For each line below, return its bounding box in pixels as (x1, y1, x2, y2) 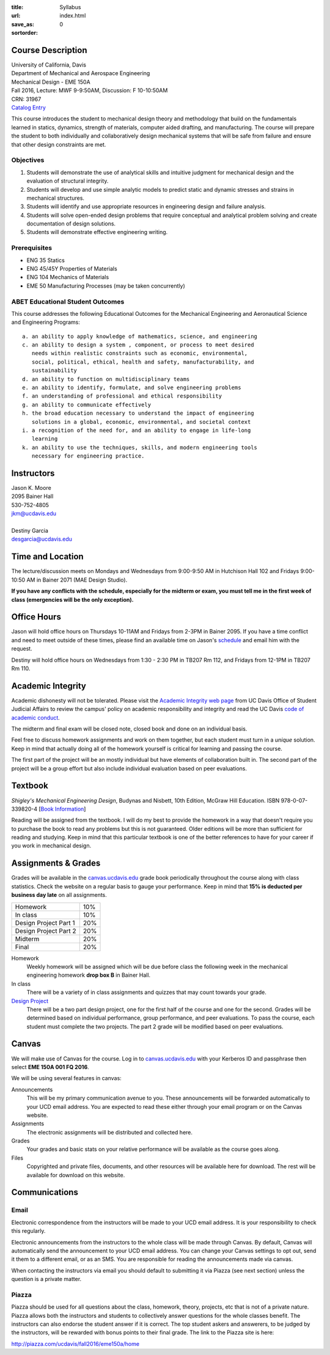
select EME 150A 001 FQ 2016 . (11, 1063, 90, 1070)
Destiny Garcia (11, 527, 49, 535)
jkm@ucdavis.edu (11, 510, 57, 517)
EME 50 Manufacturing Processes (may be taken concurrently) (26, 282, 186, 290)
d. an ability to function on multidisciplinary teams (22, 376, 190, 382)
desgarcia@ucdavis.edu (11, 535, 73, 543)
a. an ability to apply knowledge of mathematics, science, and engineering (22, 333, 258, 340)
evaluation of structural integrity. (26, 177, 109, 184)
